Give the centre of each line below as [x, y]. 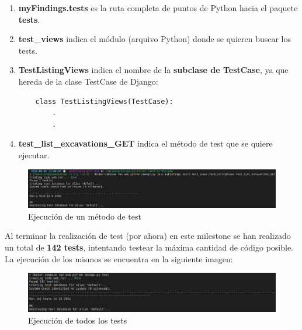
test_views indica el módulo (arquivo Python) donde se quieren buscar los [155, 39]
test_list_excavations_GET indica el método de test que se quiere [145, 143]
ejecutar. [34, 154]
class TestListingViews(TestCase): [104, 101]
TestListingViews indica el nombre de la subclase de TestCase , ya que [153, 70]
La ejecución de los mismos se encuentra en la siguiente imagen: [119, 258]
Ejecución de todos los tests [78, 320]
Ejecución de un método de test [85, 216]
